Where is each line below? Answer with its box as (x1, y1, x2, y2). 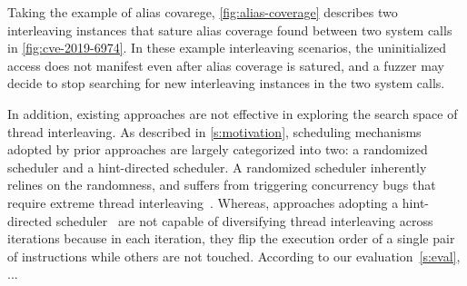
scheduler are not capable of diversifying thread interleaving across (55, 211, 433, 230)
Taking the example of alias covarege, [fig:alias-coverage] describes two (7, 3, 398, 21)
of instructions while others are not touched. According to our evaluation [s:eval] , (7, 246, 461, 265)
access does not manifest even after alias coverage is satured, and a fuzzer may (7, 55, 444, 74)
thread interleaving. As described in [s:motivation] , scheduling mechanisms (7, 122, 422, 141)
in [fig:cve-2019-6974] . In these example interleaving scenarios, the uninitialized (7, 38, 446, 57)
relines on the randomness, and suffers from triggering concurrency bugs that (7, 175, 436, 194)
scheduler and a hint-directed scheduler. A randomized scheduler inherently (7, 157, 427, 176)
